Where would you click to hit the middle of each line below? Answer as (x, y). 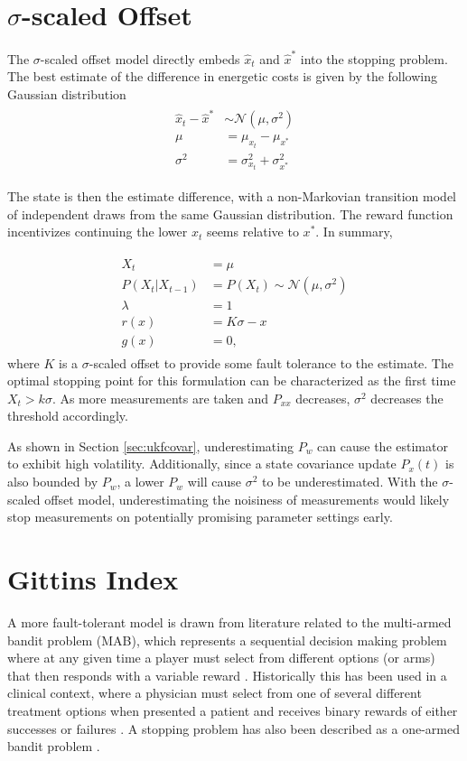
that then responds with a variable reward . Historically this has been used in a (227, 675)
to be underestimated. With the (350, 482)
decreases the (407, 398)
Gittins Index (93, 579)
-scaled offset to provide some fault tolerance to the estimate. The (271, 362)
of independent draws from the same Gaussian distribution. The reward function (230, 213)
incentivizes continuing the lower (98, 232)
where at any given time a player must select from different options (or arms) (221, 658)
